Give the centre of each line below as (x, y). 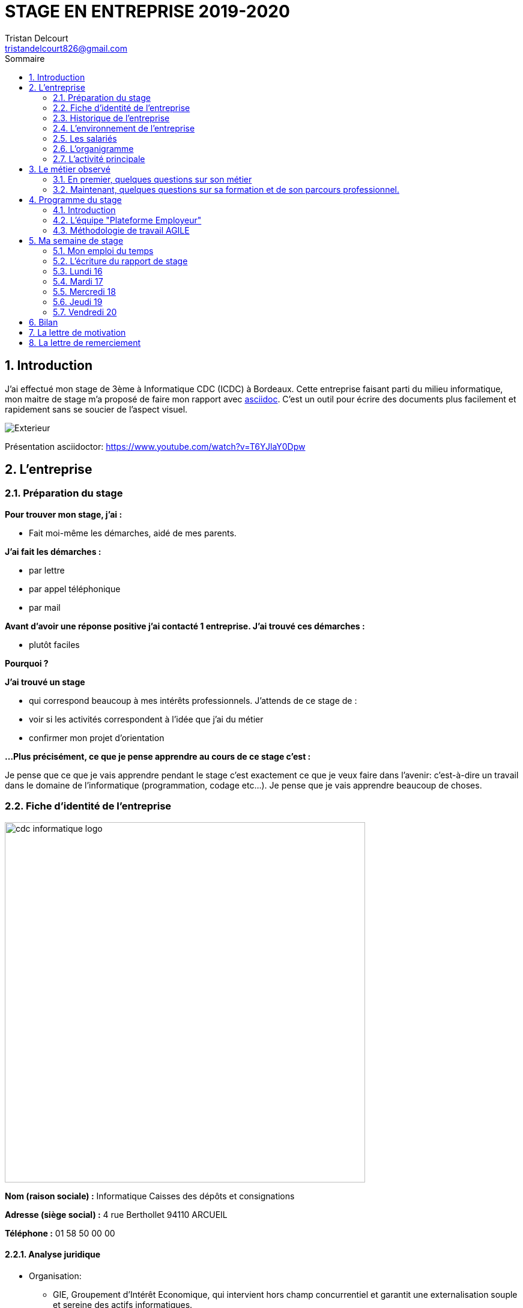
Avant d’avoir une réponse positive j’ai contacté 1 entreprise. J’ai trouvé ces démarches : (185, 626)
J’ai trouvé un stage (45, 682)
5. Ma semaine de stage (76, 240)
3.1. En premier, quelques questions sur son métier (153, 179)
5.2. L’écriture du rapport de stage (120, 261)
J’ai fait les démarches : (53, 551)
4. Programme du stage (75, 199)
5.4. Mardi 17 (78, 281)
